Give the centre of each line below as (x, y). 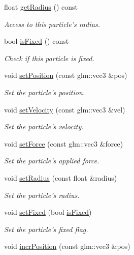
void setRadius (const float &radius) (61, 177)
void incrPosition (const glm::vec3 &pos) (67, 246)
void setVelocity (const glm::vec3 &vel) (65, 109)
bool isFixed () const (37, 41)
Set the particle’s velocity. (44, 126)
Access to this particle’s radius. (52, 24)
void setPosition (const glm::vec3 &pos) (66, 75)
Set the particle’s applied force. (52, 161)
